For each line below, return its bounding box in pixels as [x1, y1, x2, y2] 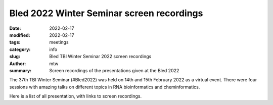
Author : [9, 61, 26, 67]
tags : [9, 39, 21, 45]
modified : [9, 32, 30, 38]
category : [9, 46, 31, 52]
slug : [9, 54, 20, 60]
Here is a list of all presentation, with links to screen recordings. [9, 93, 142, 99]
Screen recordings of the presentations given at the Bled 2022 [49, 67, 179, 73]
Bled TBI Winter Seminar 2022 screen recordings [49, 54, 152, 60]
